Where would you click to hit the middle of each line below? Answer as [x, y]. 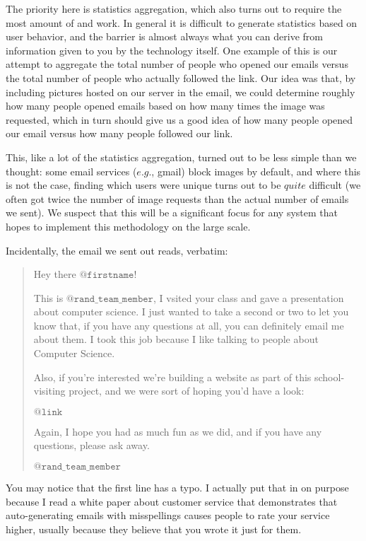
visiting [49, 391]
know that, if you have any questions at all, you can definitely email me [189, 325]
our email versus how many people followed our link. [119, 133]
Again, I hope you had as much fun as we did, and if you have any [178, 431]
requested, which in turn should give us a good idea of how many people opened [179, 119]
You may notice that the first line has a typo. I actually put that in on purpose [177, 488]
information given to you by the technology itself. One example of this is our [172, 50]
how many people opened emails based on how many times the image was [165, 106]
